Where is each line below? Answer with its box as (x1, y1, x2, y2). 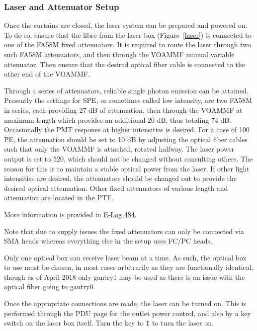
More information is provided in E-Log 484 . (4, 209, 137, 219)
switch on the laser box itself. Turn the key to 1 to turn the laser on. (4, 318, 214, 328)
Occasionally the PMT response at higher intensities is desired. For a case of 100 (4, 124, 250, 135)
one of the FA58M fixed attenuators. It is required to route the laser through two (4, 39, 251, 50)
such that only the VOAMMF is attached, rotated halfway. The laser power (4, 144, 235, 154)
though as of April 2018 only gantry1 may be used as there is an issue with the (4, 271, 245, 282)
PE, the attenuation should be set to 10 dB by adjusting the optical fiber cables (4, 134, 248, 144)
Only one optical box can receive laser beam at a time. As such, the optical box (4, 252, 247, 262)
